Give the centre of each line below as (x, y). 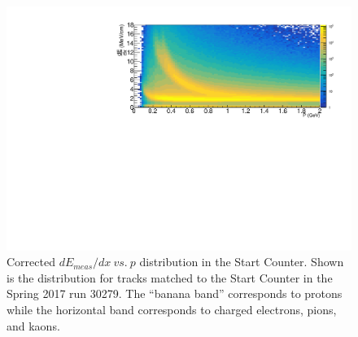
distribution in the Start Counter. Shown (242, 262)
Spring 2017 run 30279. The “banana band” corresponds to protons (175, 293)
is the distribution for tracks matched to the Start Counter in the (170, 277)
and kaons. (33, 325)
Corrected (31, 262)
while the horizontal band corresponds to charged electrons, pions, (172, 310)
